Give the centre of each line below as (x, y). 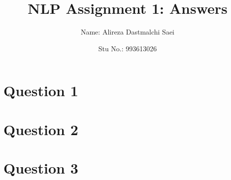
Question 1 (41, 90)
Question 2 (41, 129)
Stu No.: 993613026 (128, 48)
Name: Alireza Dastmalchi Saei (128, 32)
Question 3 (41, 168)
